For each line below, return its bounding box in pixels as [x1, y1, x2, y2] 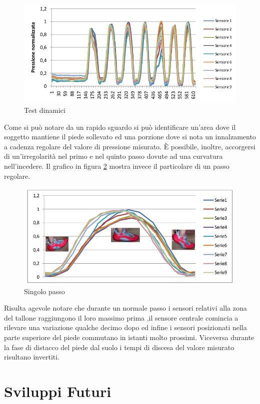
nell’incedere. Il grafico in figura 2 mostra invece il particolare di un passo [4, 161, 229, 171]
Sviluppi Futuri [4, 381, 111, 401]
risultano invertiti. [4, 352, 60, 362]
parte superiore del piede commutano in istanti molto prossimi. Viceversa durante [4, 332, 254, 342]
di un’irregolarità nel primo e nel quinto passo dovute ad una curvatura [4, 151, 223, 161]
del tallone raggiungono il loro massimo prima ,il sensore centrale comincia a [4, 312, 238, 323]
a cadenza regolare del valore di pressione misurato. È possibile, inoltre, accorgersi [4, 141, 255, 151]
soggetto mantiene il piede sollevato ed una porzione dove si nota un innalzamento [4, 131, 256, 142]
